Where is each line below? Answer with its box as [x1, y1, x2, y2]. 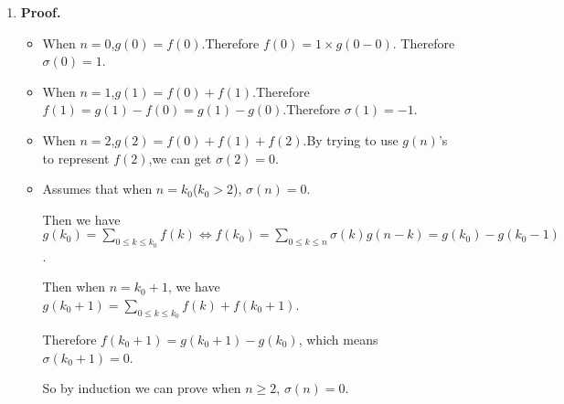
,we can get [148, 148, 212, 167]
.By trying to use [303, 130, 399, 149]
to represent [42, 148, 110, 167]
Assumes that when [42, 179, 153, 198]
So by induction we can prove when [42, 378, 241, 398]
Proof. [20, 3, 61, 21]
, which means [298, 329, 378, 348]
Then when [42, 277, 106, 296]
